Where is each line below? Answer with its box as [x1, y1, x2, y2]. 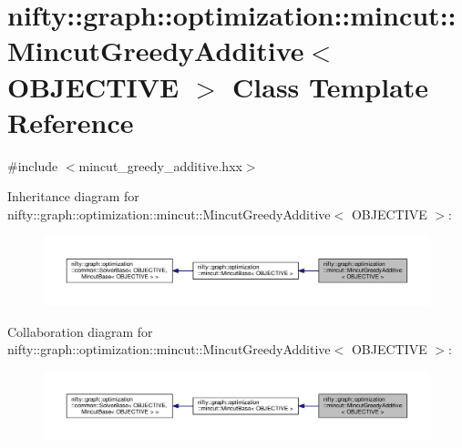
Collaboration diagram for [7, 321, 153, 341]
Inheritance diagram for [7, 187, 139, 206]
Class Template [232, 67, 429, 105]
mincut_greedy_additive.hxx [78, 156, 242, 175]
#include [7, 156, 58, 175]
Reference [7, 103, 134, 140]
